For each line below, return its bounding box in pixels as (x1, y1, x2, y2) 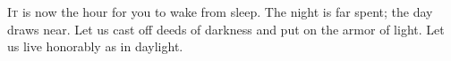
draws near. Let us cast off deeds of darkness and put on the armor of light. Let (7, 19, 445, 38)
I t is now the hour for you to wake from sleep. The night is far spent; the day (7, 3, 433, 20)
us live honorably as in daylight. (7, 37, 183, 56)
